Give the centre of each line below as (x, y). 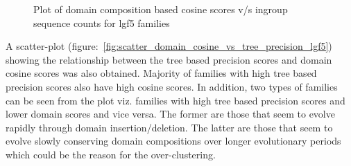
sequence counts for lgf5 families (102, 22)
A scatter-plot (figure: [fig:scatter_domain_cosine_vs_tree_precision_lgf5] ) (169, 46)
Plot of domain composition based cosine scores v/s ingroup (161, 9)
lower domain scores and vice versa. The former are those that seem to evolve (170, 114)
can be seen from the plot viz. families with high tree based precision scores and (175, 100)
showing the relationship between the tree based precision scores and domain (169, 59)
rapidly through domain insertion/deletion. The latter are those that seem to (169, 127)
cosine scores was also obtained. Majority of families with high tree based (161, 73)
